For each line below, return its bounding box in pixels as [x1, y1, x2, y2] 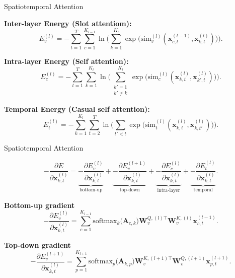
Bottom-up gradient [4, 199, 75, 210]
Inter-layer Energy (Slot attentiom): [4, 18, 132, 28]
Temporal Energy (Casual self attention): [4, 104, 150, 114]
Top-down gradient [4, 240, 71, 250]
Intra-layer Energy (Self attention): [4, 55, 129, 66]
